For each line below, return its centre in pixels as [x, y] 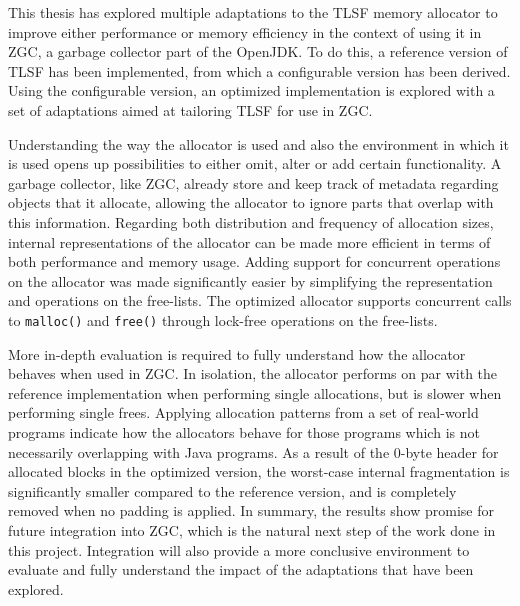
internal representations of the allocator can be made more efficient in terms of [249, 241]
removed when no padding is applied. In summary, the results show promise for [251, 510]
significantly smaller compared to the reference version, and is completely [232, 490]
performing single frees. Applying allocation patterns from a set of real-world [243, 412]
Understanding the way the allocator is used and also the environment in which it [258, 143]
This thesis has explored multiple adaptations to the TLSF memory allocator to [253, 12]
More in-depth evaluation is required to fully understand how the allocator [237, 353]
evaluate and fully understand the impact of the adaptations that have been [241, 569]
